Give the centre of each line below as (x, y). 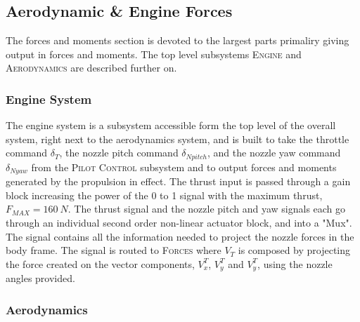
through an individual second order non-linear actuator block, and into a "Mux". (179, 223)
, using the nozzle (295, 263)
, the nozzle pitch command (119, 153)
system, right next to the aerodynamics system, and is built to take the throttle (178, 139)
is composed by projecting (294, 250)
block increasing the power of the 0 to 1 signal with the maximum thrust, (164, 195)
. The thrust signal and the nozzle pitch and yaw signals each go (207, 209)
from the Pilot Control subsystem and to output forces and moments (184, 167)
